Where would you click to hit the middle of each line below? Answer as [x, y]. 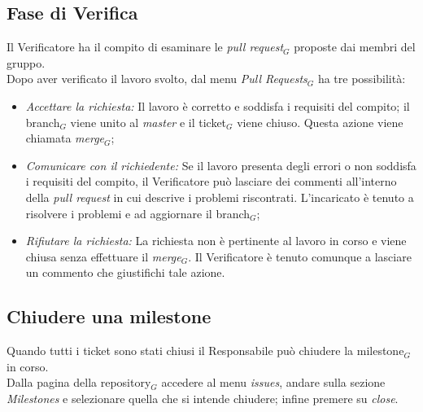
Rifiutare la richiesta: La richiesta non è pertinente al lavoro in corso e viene [216, 241]
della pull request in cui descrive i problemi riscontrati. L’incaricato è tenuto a [220, 197]
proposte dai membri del [355, 47]
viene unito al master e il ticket [148, 122]
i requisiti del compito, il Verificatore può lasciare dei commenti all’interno [211, 181]
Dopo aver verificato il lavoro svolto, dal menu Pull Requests [157, 79]
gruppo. [26, 62]
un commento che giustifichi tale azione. [125, 272]
